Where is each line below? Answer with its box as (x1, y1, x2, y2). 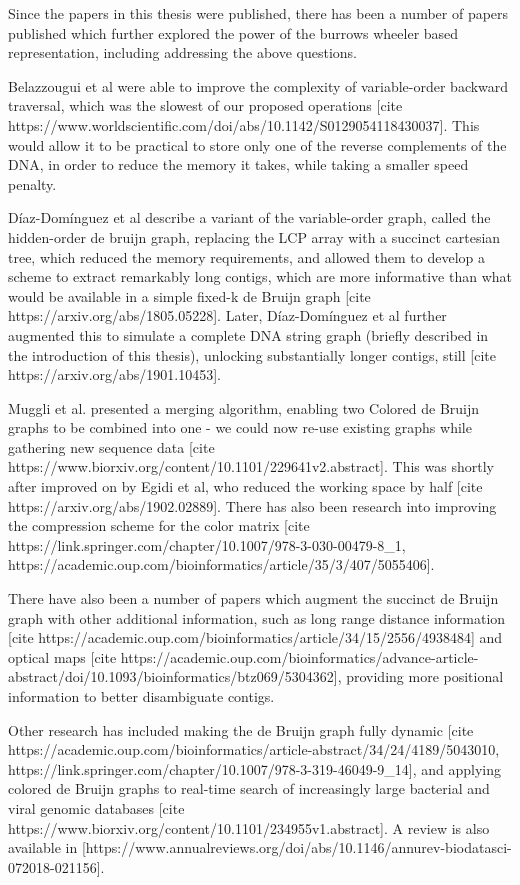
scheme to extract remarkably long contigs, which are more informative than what (8, 266, 512, 287)
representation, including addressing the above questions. (8, 42, 357, 63)
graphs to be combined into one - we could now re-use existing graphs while (8, 417, 472, 438)
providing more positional (346, 666, 504, 687)
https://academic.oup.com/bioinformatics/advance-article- (120, 646, 479, 667)
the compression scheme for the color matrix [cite (8, 515, 310, 536)
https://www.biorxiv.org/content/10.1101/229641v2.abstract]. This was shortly (8, 456, 494, 477)
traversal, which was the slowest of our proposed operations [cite (8, 95, 403, 116)
